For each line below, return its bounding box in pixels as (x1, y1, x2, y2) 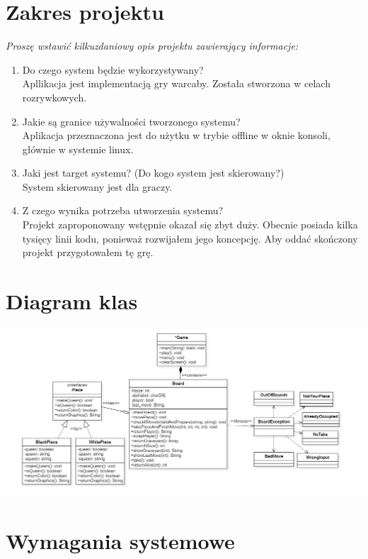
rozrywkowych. (22, 89, 87, 104)
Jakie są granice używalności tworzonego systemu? (22, 114, 241, 128)
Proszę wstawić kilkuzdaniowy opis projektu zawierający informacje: (6, 38, 299, 53)
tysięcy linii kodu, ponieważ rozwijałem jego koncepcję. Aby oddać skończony (22, 231, 358, 245)
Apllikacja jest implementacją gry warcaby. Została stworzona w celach (22, 76, 330, 91)
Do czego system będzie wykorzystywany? (22, 62, 204, 77)
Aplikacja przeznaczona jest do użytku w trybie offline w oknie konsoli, (22, 128, 330, 143)
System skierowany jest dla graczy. (22, 179, 173, 194)
